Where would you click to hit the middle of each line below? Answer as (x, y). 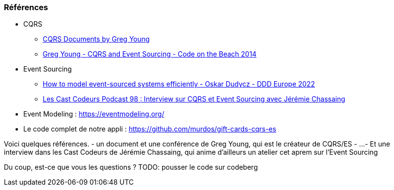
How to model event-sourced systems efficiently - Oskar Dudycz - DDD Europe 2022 (179, 84)
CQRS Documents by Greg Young (96, 39)
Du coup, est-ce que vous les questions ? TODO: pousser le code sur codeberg (131, 167)
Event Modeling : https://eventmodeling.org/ (94, 114)
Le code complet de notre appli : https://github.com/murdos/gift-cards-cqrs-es (150, 129)
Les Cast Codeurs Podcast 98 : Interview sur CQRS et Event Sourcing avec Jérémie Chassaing (194, 99)
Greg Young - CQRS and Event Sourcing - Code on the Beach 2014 (150, 54)
